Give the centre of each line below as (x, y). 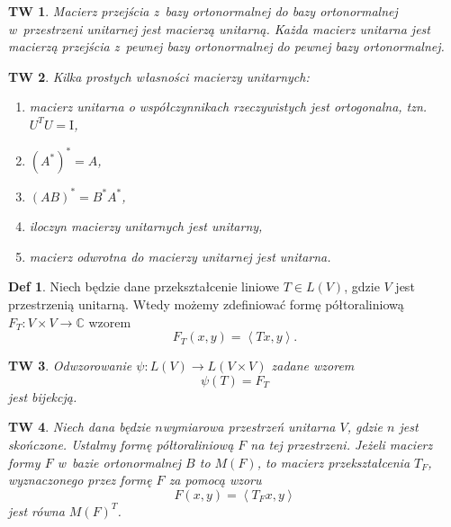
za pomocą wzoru (215, 480)
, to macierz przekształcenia (334, 462)
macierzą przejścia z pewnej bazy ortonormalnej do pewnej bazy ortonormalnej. (226, 46)
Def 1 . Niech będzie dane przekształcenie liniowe (144, 286)
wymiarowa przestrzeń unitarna (249, 427)
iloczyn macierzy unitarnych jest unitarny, (146, 226)
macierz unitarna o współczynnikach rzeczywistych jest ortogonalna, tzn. (228, 107)
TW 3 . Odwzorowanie (70, 366)
